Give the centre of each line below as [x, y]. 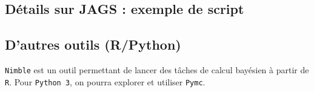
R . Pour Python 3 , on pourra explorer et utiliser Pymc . [105, 81]
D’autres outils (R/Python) [93, 44]
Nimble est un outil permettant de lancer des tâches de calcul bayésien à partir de [157, 69]
